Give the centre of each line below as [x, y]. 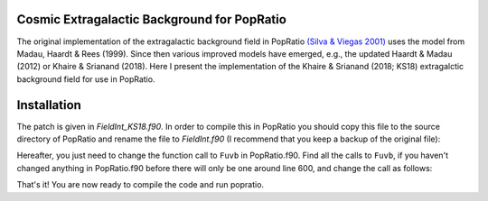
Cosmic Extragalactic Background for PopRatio [151, 19]
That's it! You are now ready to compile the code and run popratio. [141, 185]
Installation [49, 105]
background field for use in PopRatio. [86, 79]
